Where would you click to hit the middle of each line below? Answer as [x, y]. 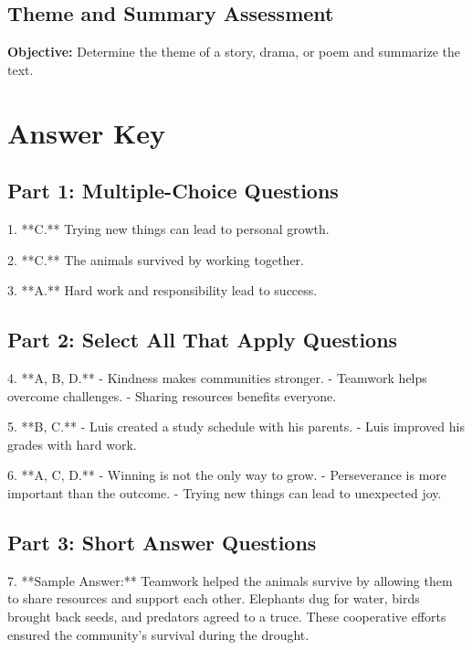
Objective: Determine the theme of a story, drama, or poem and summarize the [234, 52]
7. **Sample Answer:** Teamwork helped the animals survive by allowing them [230, 580]
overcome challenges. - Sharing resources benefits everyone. [172, 395]
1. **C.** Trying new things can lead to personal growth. [168, 228]
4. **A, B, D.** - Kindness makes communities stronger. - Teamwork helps [217, 377]
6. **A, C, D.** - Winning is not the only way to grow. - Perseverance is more [227, 475]
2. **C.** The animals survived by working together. [156, 259]
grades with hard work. [72, 444]
